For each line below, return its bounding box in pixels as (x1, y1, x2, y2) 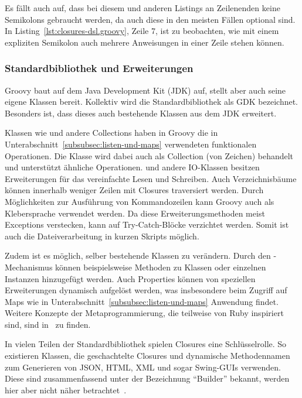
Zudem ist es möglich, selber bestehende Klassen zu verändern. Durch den (5, 249, 271, 262)
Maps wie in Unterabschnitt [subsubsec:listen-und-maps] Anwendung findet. (5, 295, 279, 307)
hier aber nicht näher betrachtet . (5, 383, 127, 396)
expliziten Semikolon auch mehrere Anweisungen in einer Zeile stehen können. (5, 36, 284, 48)
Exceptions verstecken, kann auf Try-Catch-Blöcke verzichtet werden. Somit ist (5, 218, 289, 231)
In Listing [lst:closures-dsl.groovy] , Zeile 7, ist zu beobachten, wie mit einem (5, 25, 279, 37)
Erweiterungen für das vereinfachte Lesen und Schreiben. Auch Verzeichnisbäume (5, 172, 297, 184)
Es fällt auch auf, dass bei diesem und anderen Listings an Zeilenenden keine (5, 2, 280, 13)
